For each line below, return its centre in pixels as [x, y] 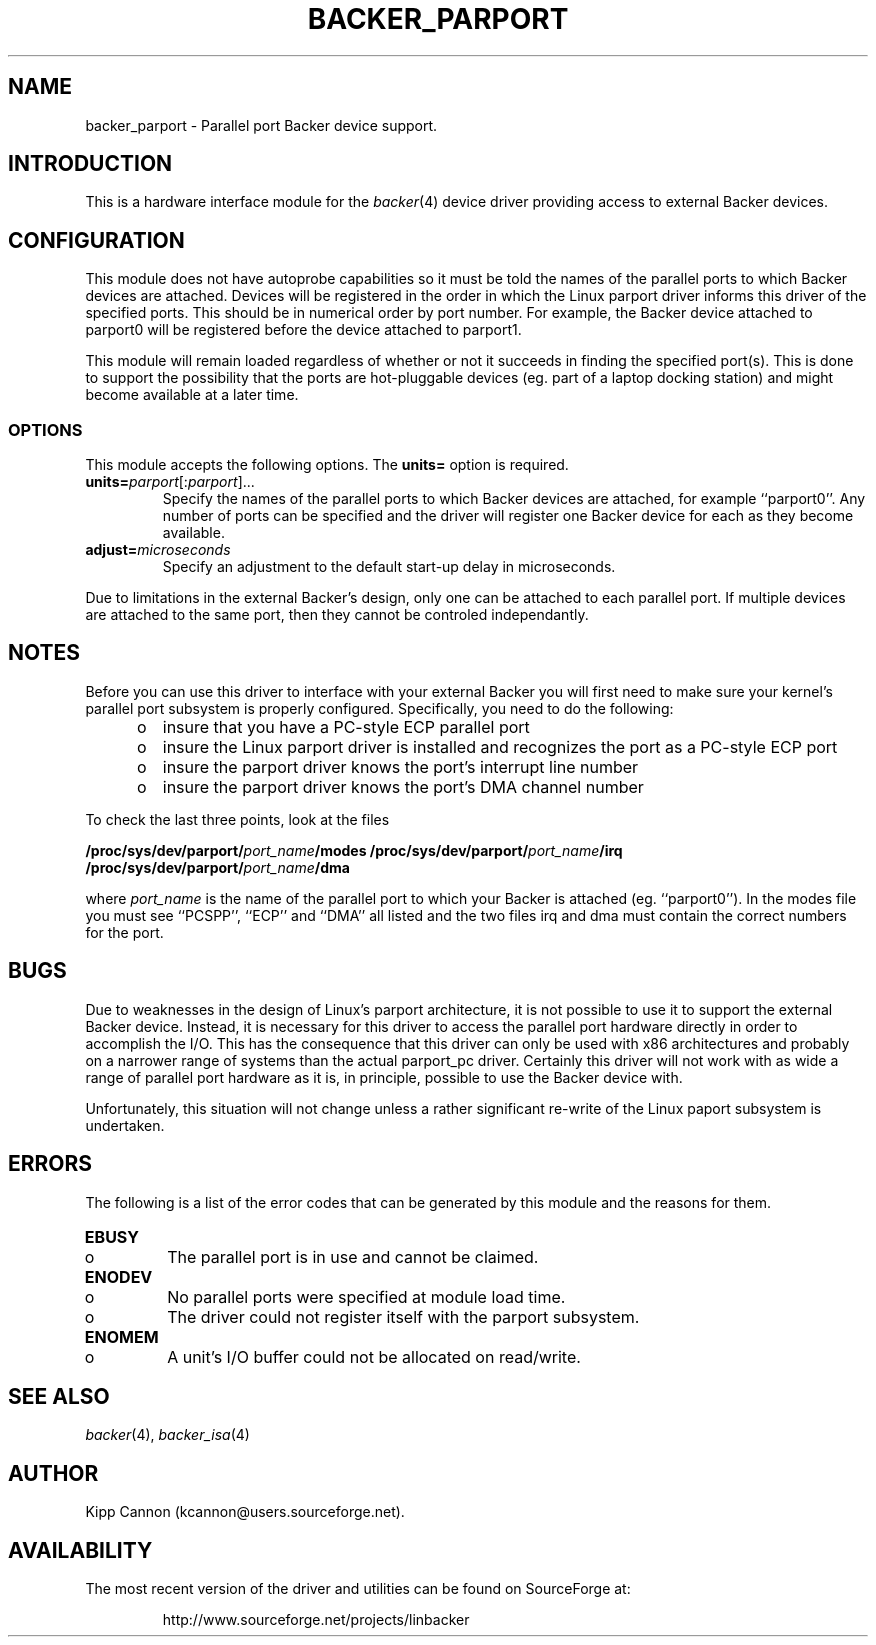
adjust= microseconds [158, 550]
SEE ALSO [59, 1396]
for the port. [124, 932]
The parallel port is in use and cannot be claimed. [353, 1256]
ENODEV [118, 1276]
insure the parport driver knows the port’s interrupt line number [400, 766]
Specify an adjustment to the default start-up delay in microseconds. [389, 567]
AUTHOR [53, 1473]
